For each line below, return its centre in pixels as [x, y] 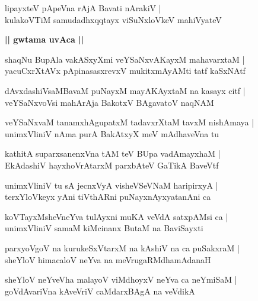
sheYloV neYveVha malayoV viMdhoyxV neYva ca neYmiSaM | [121, 279]
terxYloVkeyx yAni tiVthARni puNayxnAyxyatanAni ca [108, 197]
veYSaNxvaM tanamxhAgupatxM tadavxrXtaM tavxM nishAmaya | [130, 122]
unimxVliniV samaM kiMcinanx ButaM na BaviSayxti [104, 228]
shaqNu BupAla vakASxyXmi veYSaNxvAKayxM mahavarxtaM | [125, 59]
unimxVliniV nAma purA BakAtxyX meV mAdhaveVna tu [112, 133]
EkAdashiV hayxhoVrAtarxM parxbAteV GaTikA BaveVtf [112, 165]
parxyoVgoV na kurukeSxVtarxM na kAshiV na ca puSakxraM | [122, 247]
